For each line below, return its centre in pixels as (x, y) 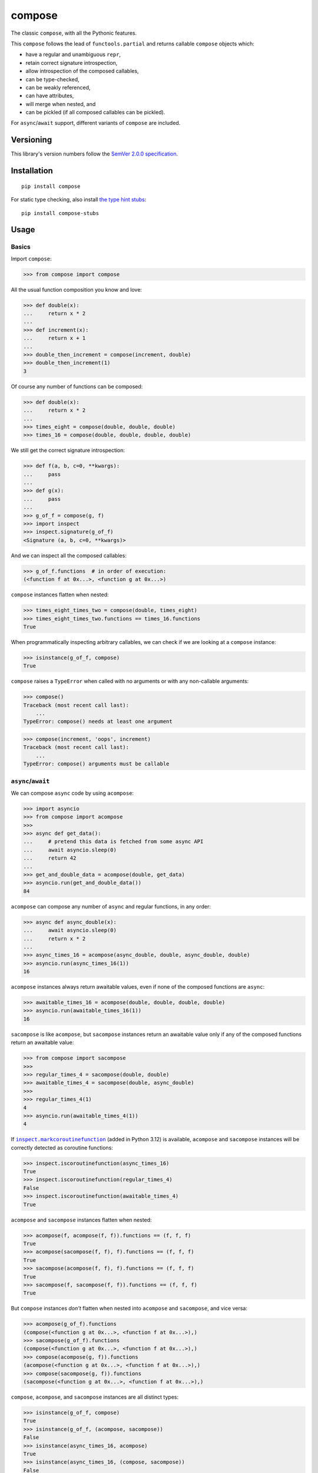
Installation (32, 171)
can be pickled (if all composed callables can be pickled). (95, 113)
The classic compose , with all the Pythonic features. (74, 33)
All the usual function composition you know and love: (77, 289)
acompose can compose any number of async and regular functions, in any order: (111, 906)
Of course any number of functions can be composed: (77, 387)
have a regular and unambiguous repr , (73, 55)
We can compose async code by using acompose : (72, 793)
